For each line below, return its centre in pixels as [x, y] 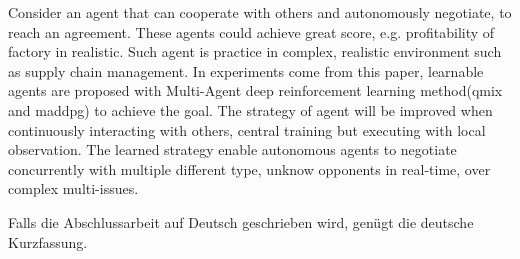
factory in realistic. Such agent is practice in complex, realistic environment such [255, 51]
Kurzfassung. [48, 241]
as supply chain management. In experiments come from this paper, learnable [246, 70]
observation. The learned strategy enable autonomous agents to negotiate [232, 149]
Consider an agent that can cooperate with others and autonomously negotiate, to [260, 12]
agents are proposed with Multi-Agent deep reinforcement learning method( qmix [255, 90]
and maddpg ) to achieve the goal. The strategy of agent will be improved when [250, 109]
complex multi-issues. [73, 188]
